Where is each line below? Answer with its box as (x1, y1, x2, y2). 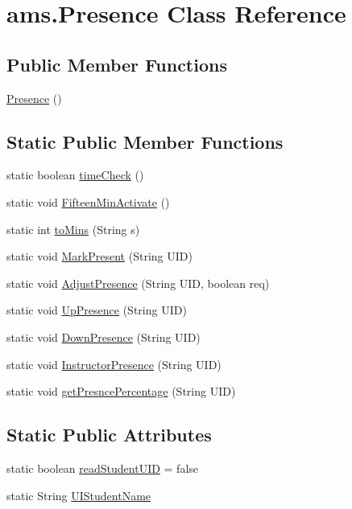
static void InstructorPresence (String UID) (6, 355, 222, 372)
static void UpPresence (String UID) (6, 302, 187, 318)
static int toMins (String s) (6, 220, 140, 237)
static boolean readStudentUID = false (6, 459, 199, 476)
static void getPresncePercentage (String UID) (6, 383, 236, 400)
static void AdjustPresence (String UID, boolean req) (6, 274, 270, 291)
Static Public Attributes (6, 422, 212, 447)
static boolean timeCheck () (6, 166, 144, 183)
